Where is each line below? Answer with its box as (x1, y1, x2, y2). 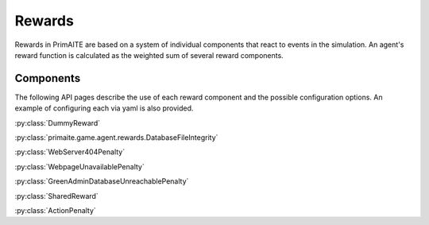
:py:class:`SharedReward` (14, 191, 99, 200)
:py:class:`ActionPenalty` (14, 205, 97, 215)
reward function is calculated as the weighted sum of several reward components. (14, 50, 284, 60)
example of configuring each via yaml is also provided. (14, 103, 194, 113)
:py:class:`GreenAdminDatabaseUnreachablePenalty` (14, 177, 189, 186)
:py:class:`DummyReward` (14, 118, 101, 127)
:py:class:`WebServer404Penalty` (14, 147, 126, 157)
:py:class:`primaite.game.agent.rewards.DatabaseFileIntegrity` (14, 133, 218, 142)
